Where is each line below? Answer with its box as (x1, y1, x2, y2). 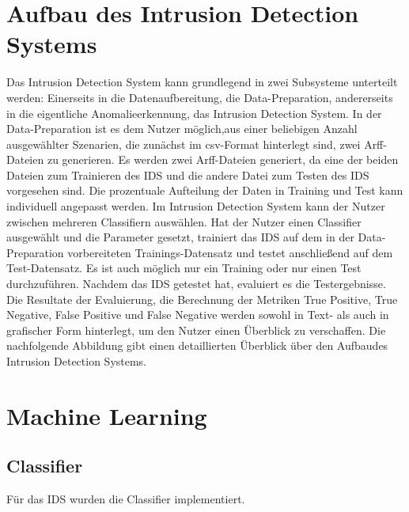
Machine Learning (6, 399, 207, 431)
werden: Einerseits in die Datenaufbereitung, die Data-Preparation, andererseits (6, 89, 393, 105)
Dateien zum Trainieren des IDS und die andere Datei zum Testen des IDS (6, 166, 369, 183)
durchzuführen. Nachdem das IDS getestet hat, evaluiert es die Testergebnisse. (6, 275, 386, 292)
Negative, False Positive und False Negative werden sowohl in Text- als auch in (6, 306, 389, 323)
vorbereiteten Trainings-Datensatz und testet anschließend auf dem (67, 244, 393, 260)
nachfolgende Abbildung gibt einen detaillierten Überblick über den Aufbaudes (6, 337, 388, 354)
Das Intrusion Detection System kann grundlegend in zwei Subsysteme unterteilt (6, 74, 398, 90)
